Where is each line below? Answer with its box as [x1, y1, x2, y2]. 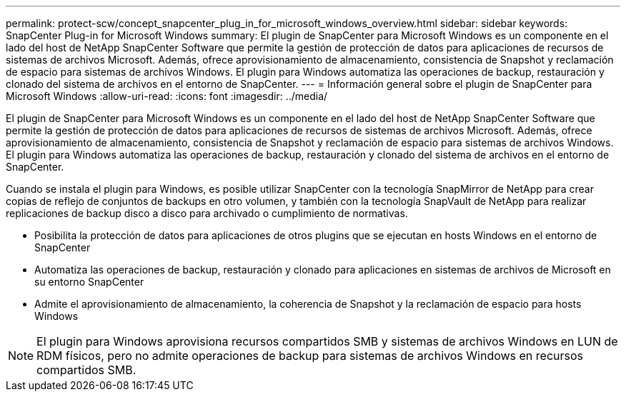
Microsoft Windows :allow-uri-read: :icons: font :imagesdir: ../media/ [6, 90, 328, 102]
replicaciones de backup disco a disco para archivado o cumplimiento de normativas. [6, 207, 408, 219]
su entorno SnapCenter [34, 276, 144, 288]
